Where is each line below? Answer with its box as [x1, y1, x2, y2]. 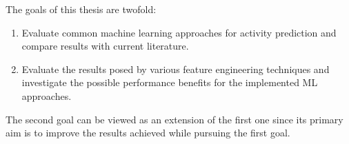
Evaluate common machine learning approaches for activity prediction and [21, 25, 337, 39]
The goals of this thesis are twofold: [6, 2, 157, 16]
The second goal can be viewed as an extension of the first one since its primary [6, 112, 343, 126]
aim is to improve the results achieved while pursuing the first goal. [6, 125, 290, 140]
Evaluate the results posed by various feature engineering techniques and [21, 61, 330, 76]
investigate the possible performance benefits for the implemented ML [21, 75, 318, 90]
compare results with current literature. [21, 39, 189, 53]
